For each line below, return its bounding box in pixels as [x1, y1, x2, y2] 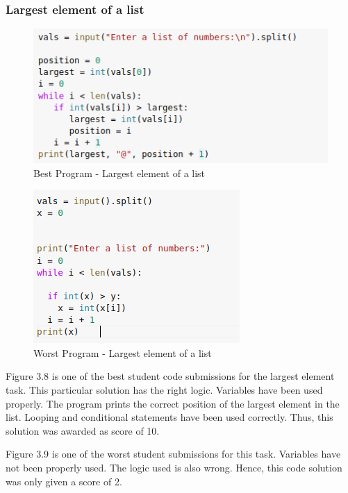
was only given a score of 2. [6, 474, 122, 488]
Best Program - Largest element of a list [33, 165, 206, 180]
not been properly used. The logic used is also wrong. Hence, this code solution [6, 460, 342, 474]
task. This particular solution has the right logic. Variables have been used [6, 382, 323, 396]
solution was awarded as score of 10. [6, 423, 160, 437]
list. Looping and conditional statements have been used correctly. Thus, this [6, 410, 333, 424]
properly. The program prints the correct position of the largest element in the [6, 396, 340, 410]
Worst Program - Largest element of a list [33, 345, 212, 360]
